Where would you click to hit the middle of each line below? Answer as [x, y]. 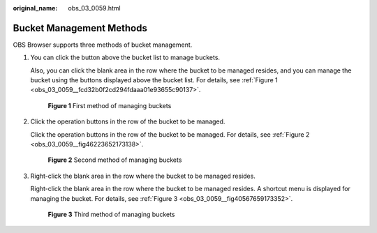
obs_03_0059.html [95, 8]
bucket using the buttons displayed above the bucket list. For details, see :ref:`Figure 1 [154, 80]
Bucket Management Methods [80, 28]
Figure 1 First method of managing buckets [110, 105]
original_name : [35, 8]
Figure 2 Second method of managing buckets [115, 160]
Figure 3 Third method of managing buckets [111, 214]
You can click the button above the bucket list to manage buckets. [125, 58]
